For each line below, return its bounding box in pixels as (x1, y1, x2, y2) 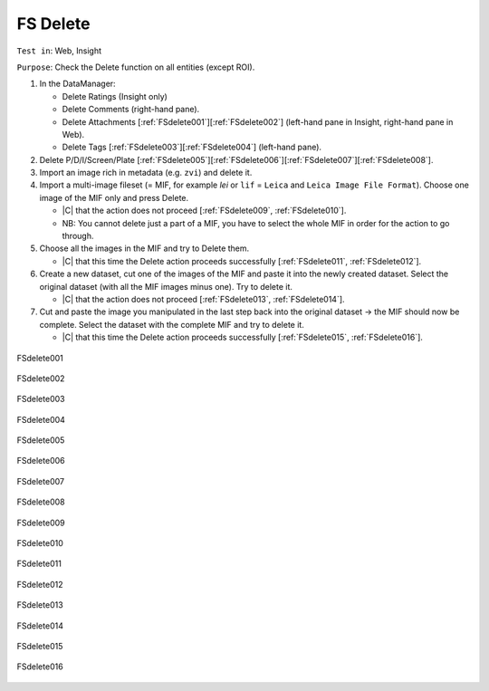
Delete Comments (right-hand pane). (62, 104, 200, 115)
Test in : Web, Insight (16, 45, 102, 56)
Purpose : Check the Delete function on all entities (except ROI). (16, 62, 255, 72)
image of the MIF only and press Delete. (39, 192, 189, 203)
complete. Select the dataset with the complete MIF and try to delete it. (39, 319, 305, 330)
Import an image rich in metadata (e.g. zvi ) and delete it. (39, 168, 253, 178)
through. (62, 231, 94, 242)
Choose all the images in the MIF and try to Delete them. (39, 243, 250, 254)
